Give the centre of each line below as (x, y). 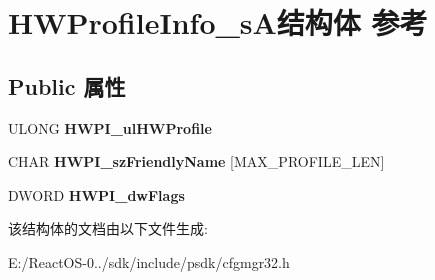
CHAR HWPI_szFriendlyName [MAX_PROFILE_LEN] (196, 161)
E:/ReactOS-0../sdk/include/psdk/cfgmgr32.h (149, 261)
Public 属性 (67, 85)
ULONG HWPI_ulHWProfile (110, 127)
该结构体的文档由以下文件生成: (108, 228)
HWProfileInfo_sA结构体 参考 (218, 22)
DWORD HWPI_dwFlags (96, 194)
